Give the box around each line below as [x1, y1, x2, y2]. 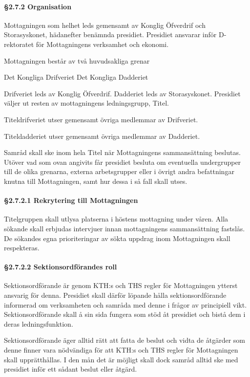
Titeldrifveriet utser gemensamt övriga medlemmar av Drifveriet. [4, 114, 198, 124]
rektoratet [4, 39, 34, 49]
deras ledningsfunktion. [4, 318, 73, 329]
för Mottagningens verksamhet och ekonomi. [36, 39, 169, 49]
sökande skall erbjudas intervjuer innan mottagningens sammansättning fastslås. [4, 223, 245, 233]
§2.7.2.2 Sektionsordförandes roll [4, 262, 117, 272]
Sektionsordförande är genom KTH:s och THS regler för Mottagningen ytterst [4, 280, 238, 290]
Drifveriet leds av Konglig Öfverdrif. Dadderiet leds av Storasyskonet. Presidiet [4, 88, 241, 98]
